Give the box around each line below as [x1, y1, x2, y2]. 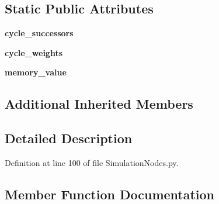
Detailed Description [5, 129, 133, 147]
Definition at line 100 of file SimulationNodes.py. [5, 156, 179, 168]
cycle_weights [5, 46, 63, 58]
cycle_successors [5, 27, 74, 39]
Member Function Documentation [5, 185, 215, 203]
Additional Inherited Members [5, 95, 193, 113]
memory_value [5, 66, 67, 78]
